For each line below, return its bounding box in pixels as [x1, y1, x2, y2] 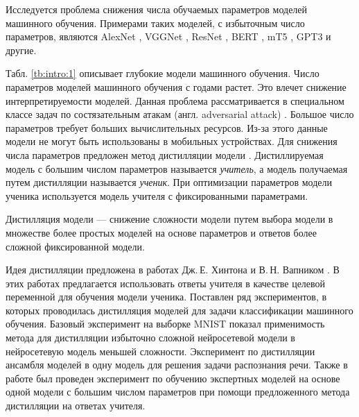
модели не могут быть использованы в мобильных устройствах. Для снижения [6, 134, 338, 148]
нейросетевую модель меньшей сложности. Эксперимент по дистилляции [6, 343, 315, 358]
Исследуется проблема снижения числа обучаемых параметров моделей [6, 2, 308, 16]
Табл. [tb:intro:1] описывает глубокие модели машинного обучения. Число [6, 66, 319, 80]
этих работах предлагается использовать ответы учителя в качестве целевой [6, 275, 326, 290]
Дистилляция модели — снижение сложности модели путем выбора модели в [6, 212, 333, 226]
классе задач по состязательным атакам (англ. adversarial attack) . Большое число [6, 107, 354, 121]
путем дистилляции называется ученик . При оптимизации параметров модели [6, 175, 333, 189]
